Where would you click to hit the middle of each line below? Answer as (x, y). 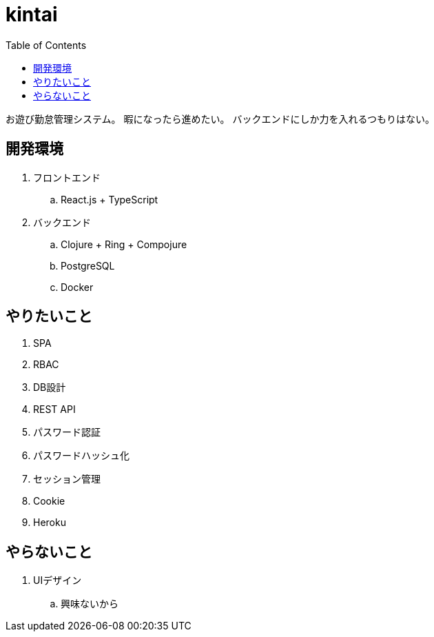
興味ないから (90, 604)
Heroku (50, 523)
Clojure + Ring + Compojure (124, 244)
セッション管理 (67, 479)
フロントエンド (67, 177)
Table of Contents (46, 45)
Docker (77, 287)
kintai (32, 14)
